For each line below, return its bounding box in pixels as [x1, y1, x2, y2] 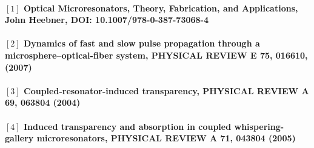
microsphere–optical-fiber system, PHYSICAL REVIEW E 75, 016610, [5, 48, 308, 61]
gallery [5, 132, 34, 144]
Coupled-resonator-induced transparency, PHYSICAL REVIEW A [24, 84, 309, 97]
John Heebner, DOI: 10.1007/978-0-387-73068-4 [5, 13, 209, 26]
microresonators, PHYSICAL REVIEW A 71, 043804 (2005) [36, 132, 296, 144]
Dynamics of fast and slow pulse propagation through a [24, 37, 260, 50]
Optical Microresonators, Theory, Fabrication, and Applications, [24, 1, 298, 14]
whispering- [234, 120, 284, 132]
